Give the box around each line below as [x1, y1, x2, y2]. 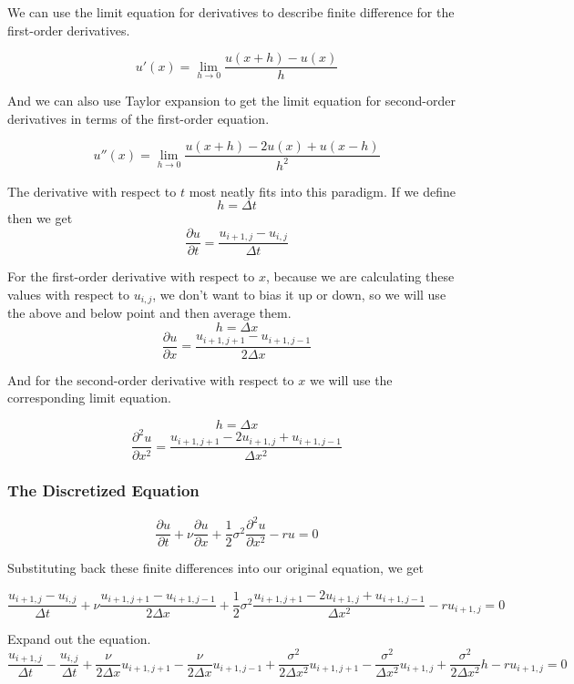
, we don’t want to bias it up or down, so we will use [152, 284, 446, 303]
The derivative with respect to [7, 181, 177, 200]
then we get [7, 209, 73, 228]
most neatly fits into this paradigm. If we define [189, 181, 456, 200]
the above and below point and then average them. [7, 303, 292, 322]
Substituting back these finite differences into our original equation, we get [7, 558, 424, 577]
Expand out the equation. [7, 629, 151, 648]
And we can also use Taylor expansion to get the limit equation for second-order [7, 91, 456, 110]
